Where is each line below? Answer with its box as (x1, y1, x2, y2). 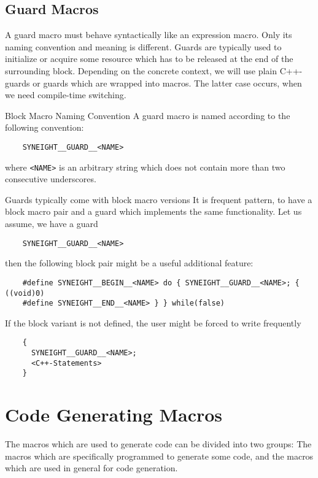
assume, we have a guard (5, 217, 98, 230)
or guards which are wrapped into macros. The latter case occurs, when (33, 76, 302, 89)
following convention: (5, 121, 84, 134)
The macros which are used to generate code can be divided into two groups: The (5, 438, 312, 450)
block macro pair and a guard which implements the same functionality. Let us (5, 205, 302, 218)
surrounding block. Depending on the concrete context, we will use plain (5, 64, 277, 77)
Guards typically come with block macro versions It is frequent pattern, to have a (5, 193, 312, 206)
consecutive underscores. (5, 172, 96, 185)
